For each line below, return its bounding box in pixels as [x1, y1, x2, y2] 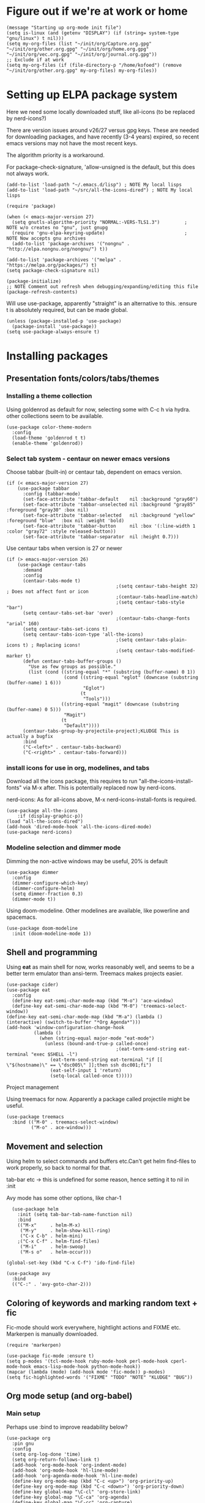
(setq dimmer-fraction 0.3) [12, 891, 84, 897]
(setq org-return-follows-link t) [12, 1456, 100, 1463]
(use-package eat [6, 987, 51, 994]
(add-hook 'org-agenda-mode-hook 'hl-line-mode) [12, 1472, 138, 1478]
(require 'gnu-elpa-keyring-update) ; [12, 230, 188, 236]
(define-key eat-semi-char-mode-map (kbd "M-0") [12, 1003, 138, 1010]
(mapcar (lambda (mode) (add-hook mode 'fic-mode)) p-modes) [6, 1369, 166, 1376]
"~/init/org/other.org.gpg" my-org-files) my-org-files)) [6, 67, 157, 74]
